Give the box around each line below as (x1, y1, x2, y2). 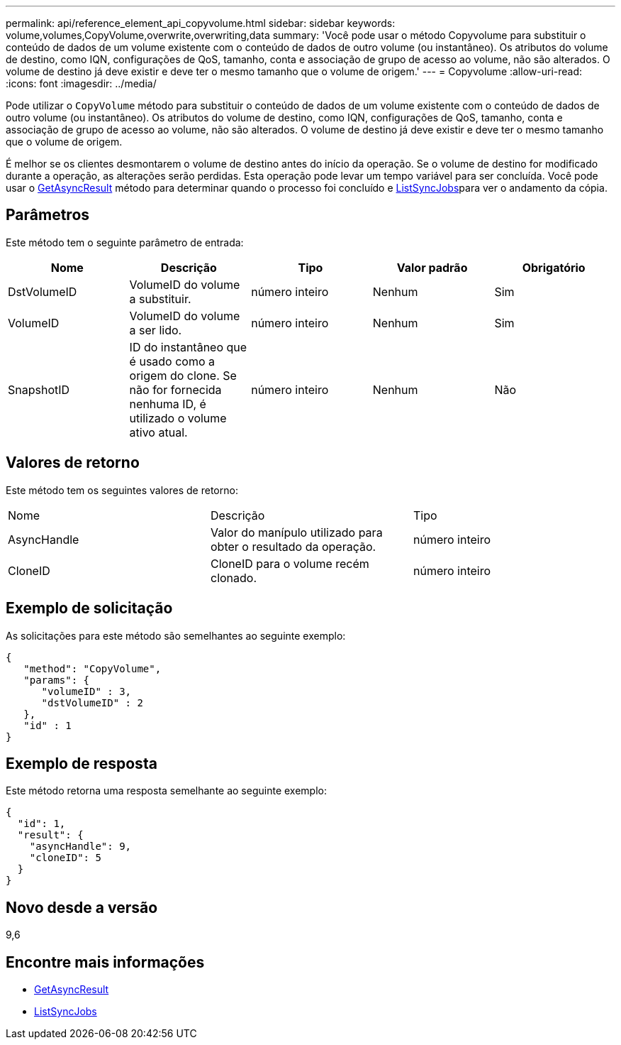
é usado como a (129, 354, 216, 368)
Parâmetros (6, 206, 90, 224)
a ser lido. (129, 322, 182, 337)
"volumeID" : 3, (41, 685, 132, 697)
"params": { (23, 674, 90, 686)
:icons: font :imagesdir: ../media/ (6, 77, 157, 89)
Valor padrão (396, 260, 468, 275)
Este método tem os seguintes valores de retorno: (6, 483, 238, 496)
